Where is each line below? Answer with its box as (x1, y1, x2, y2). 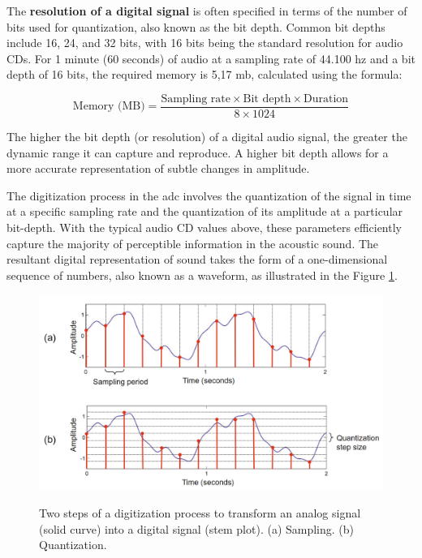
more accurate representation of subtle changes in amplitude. (6, 160, 310, 177)
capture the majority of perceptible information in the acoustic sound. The (6, 234, 379, 251)
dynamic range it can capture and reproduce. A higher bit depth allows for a (6, 144, 389, 161)
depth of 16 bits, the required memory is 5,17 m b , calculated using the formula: (6, 66, 403, 83)
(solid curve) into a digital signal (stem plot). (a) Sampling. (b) (39, 520, 355, 537)
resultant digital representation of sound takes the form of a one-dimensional (6, 251, 388, 268)
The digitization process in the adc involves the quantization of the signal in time (6, 187, 411, 204)
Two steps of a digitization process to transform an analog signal (39, 504, 361, 521)
